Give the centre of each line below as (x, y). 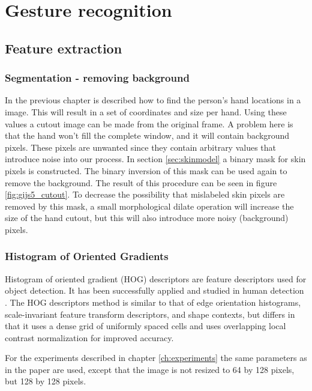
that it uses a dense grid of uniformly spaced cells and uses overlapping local (145, 326)
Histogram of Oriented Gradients (87, 256)
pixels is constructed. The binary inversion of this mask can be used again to (146, 170)
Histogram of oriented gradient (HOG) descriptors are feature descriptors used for (156, 278)
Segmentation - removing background (97, 78)
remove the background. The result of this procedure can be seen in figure (141, 182)
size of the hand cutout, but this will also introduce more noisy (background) (147, 218)
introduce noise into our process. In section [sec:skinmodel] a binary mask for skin (155, 159)
